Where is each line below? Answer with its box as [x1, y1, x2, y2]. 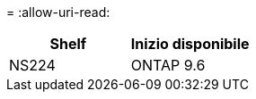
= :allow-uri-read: [6, 4, 110, 20]
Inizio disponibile [130, 35, 250, 53]
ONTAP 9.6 [130, 56, 206, 74]
